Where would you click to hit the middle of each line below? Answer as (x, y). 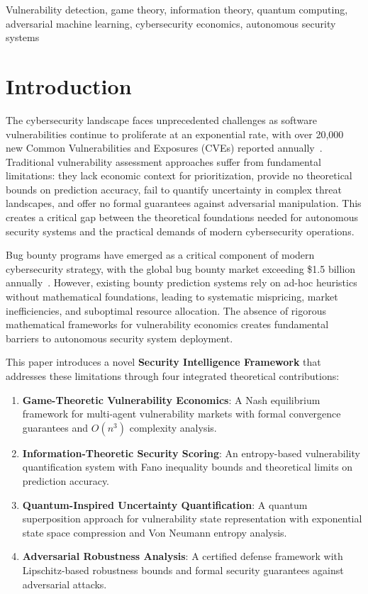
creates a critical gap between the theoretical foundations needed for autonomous (182, 217)
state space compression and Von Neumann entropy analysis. (155, 532)
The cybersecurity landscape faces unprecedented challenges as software (161, 119)
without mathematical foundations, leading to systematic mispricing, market (172, 297)
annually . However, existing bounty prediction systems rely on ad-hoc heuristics (182, 282)
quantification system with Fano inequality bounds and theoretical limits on (188, 467)
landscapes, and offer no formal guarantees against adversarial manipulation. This (184, 203)
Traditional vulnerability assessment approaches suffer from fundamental (163, 161)
